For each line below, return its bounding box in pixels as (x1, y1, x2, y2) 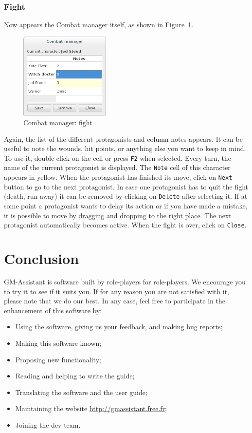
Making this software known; (15, 338, 102, 348)
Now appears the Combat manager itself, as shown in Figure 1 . (4, 19, 194, 30)
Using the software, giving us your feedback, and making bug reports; (15, 321, 223, 332)
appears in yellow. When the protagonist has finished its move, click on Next (4, 172, 233, 182)
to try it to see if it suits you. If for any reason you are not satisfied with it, (4, 286, 229, 296)
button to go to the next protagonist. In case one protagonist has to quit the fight (4, 181, 249, 191)
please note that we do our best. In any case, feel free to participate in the (4, 296, 225, 306)
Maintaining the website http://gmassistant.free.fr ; (15, 403, 167, 414)
